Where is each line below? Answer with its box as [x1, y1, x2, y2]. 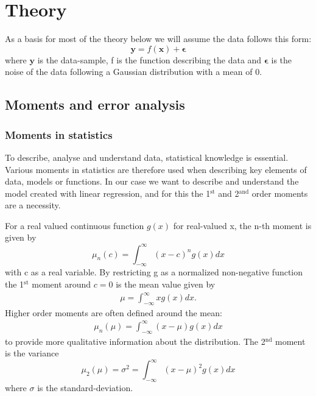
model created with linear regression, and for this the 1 [5, 186, 211, 199]
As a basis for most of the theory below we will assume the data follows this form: [5, 32, 312, 45]
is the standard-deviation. [37, 381, 133, 394]
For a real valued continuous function [5, 219, 144, 232]
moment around [32, 277, 91, 290]
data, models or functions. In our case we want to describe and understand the [5, 175, 299, 188]
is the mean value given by [116, 277, 216, 290]
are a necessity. [5, 199, 61, 211]
